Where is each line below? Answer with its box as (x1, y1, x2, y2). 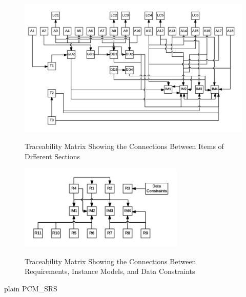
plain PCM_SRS (4, 283, 57, 293)
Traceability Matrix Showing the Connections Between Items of (25, 141, 224, 152)
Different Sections (25, 151, 80, 161)
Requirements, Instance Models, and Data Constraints (25, 266, 195, 277)
